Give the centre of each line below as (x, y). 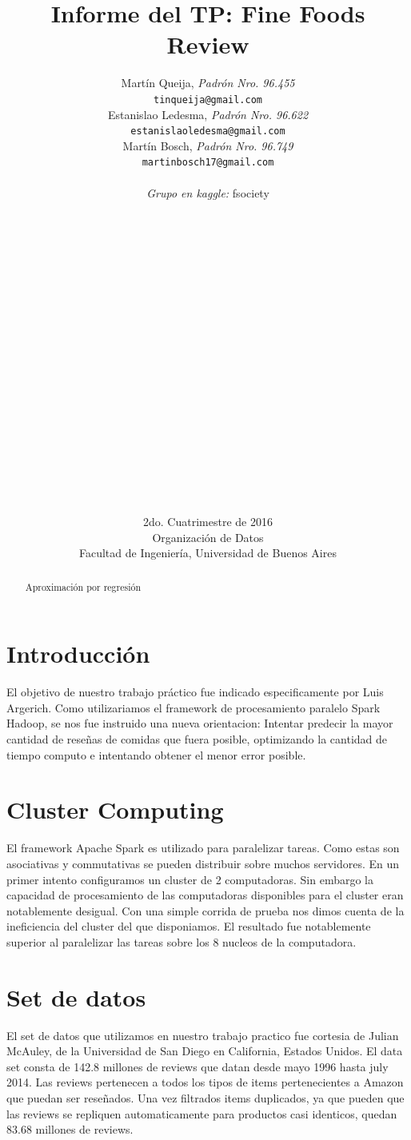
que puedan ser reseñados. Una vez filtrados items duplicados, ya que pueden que (205, 1098)
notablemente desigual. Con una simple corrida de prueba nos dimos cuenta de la (205, 910)
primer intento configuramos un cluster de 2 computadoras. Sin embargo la (190, 879)
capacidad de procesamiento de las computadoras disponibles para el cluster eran (205, 895)
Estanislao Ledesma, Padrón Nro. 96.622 (208, 114)
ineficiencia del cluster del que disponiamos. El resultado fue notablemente (189, 926)
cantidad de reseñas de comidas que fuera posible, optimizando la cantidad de (197, 739)
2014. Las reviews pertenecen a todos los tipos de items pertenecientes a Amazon (205, 1082)
